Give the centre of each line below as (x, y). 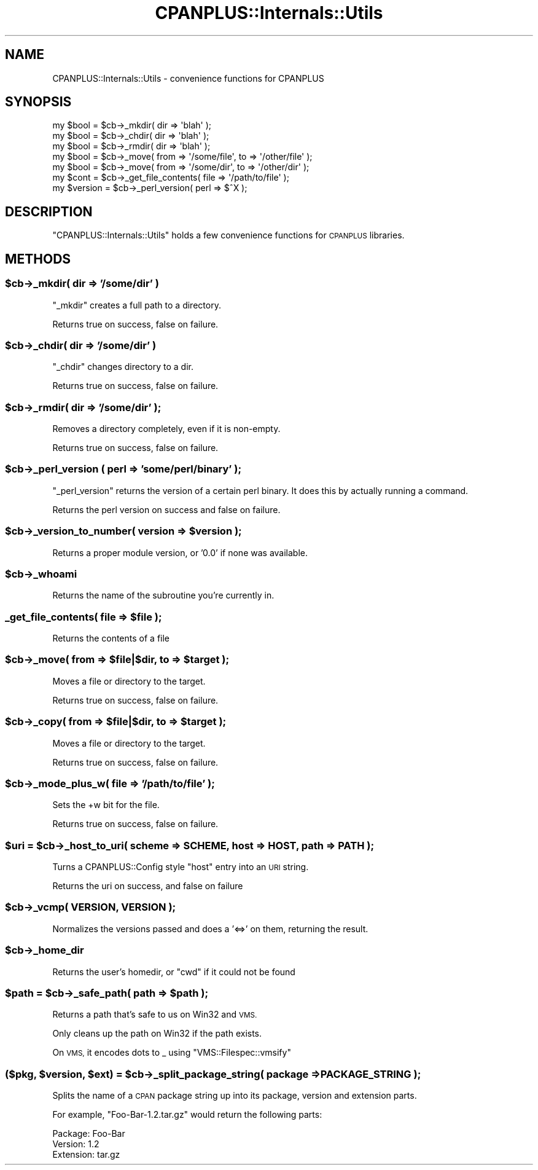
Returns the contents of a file (111, 638)
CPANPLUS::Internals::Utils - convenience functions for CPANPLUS (188, 78)
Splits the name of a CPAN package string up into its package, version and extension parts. (235, 1095)
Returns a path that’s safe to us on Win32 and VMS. (155, 1015)
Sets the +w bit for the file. (106, 805)
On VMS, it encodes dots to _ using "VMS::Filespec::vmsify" (172, 1053)
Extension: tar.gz (86, 1154)
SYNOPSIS (38, 102)
